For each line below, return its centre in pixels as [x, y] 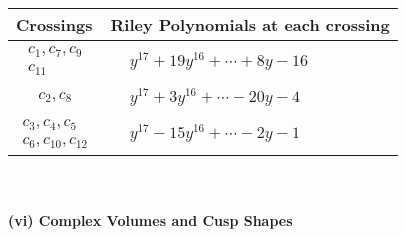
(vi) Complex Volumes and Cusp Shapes [150, 220]
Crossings [54, 24]
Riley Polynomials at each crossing [250, 24]
